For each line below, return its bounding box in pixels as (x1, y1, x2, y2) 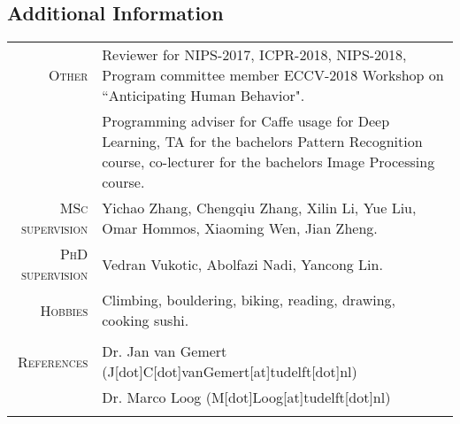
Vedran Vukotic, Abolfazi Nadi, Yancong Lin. (102, 253, 383, 274)
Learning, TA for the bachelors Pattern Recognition (102, 131, 423, 152)
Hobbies (40, 299, 88, 320)
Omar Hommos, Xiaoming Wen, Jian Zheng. (102, 218, 378, 239)
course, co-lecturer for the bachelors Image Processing (102, 151, 435, 173)
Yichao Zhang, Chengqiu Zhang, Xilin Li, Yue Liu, (102, 197, 417, 219)
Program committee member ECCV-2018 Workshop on (102, 65, 444, 86)
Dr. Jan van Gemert (102, 341, 227, 362)
